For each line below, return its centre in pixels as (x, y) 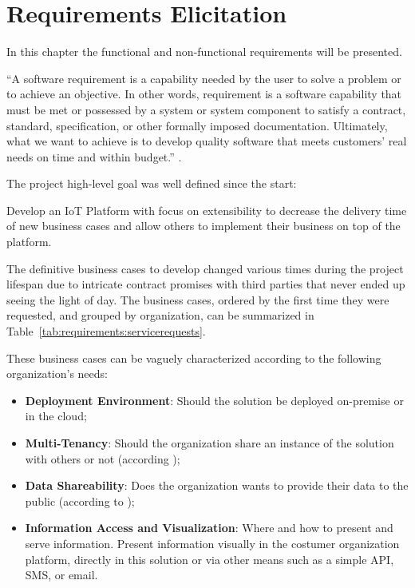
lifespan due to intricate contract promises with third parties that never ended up (206, 284)
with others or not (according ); (103, 458)
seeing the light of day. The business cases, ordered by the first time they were (198, 299)
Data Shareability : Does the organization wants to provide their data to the (217, 485)
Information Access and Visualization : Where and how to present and (209, 528)
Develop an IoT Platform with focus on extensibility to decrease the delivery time (207, 210)
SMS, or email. (61, 575)
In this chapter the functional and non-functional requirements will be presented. (204, 52)
